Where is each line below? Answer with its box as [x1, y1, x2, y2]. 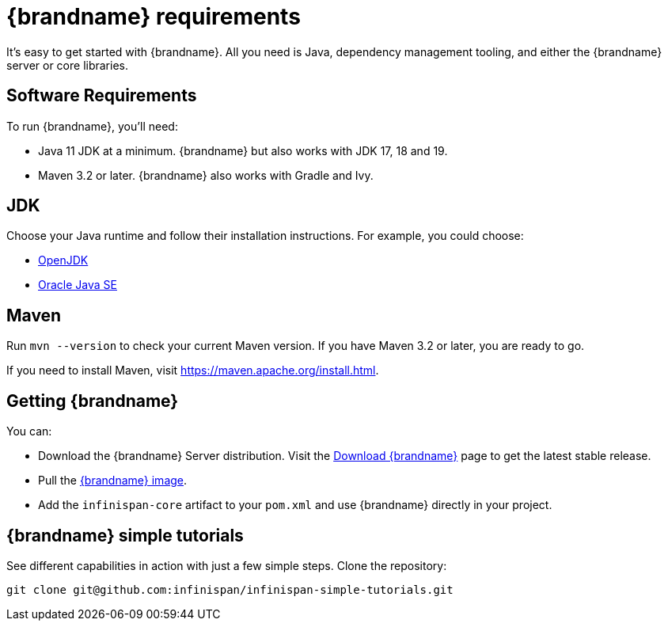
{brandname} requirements [6, 3, 301, 30]
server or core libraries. [6, 58, 129, 72]
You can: [6, 424, 52, 439]
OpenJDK [38, 253, 89, 268]
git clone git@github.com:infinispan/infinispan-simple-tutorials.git [6, 583, 454, 596]
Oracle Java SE [38, 278, 117, 292]
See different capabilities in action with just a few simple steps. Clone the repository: [6, 558, 447, 572]
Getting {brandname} [6, 390, 179, 411]
